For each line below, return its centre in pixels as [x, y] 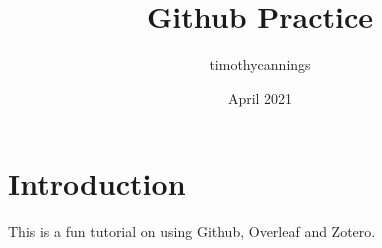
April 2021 [260, 97]
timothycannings [260, 64]
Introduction [97, 183]
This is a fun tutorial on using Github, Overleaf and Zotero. [192, 231]
